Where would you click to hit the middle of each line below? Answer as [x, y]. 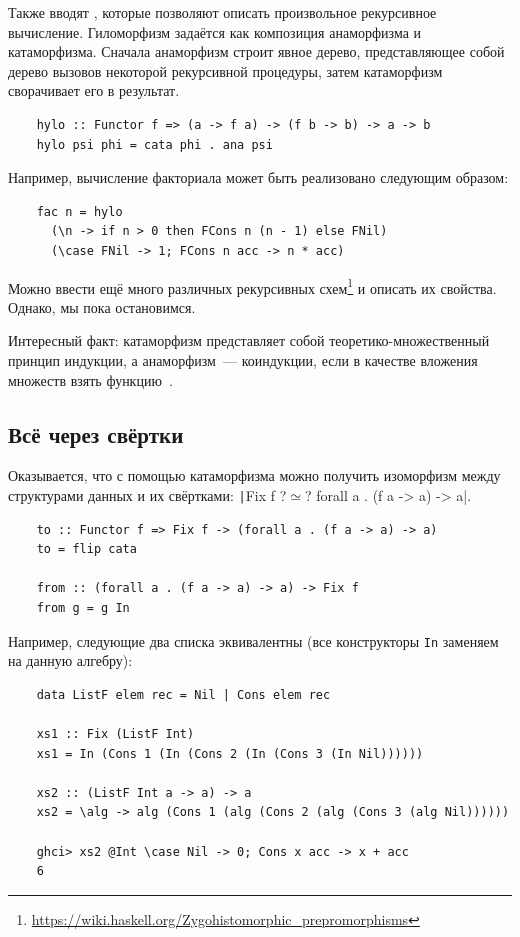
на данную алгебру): [70, 660]
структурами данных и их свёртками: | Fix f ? [147, 494]
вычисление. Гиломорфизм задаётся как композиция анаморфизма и [215, 31]
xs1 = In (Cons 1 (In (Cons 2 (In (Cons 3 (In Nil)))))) [230, 753]
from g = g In [83, 607]
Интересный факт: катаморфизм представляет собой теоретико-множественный [249, 340]
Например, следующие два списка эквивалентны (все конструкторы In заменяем [253, 640]
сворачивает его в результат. [94, 90]
